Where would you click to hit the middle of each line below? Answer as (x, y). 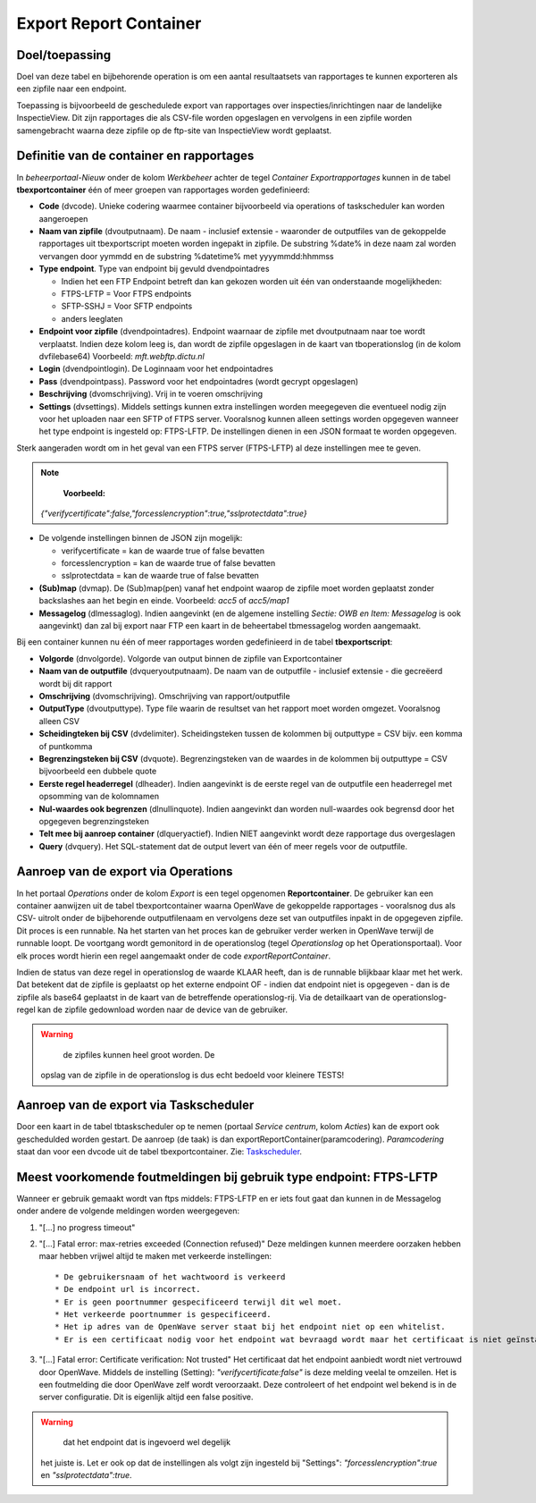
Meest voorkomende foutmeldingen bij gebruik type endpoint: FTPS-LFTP (227, 1177)
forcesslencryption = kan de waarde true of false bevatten (168, 563)
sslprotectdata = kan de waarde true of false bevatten (160, 576)
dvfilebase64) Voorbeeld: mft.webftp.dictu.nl (121, 356)
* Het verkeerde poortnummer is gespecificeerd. (163, 1314)
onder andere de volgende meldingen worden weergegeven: (128, 1211)
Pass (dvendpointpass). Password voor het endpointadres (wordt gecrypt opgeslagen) (199, 381)
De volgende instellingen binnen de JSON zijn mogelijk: (141, 538)
